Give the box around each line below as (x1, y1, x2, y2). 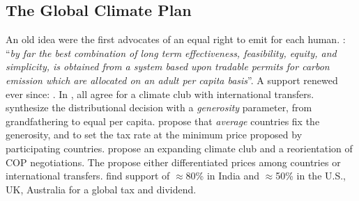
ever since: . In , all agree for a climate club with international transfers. (6, 86, 314, 101)
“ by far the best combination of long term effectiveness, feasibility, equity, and (6, 45, 337, 60)
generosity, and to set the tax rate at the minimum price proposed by (6, 127, 303, 142)
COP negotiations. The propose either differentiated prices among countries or (6, 154, 341, 169)
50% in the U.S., (275, 168, 346, 183)
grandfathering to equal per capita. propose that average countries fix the (6, 113, 320, 128)
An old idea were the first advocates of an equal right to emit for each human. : (6, 32, 346, 47)
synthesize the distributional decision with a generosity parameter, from (6, 100, 312, 115)
